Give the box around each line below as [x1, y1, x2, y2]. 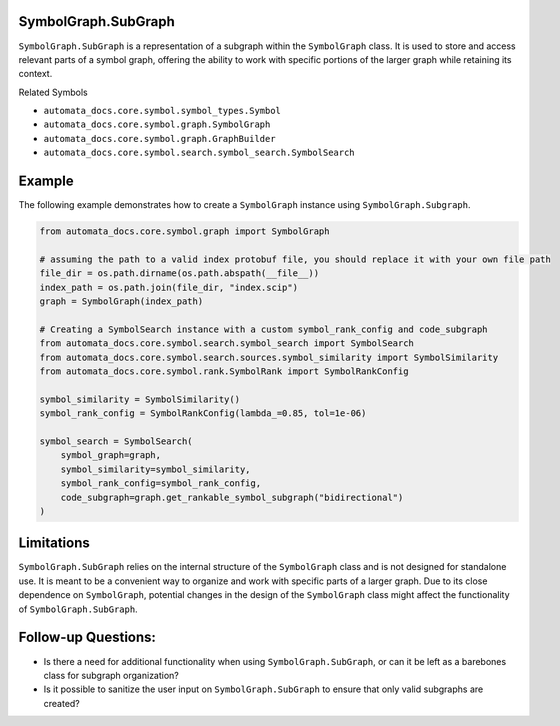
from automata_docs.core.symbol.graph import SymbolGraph [39, 226, 330, 237]
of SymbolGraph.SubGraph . [18, 603, 139, 615]
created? [43, 697, 80, 709]
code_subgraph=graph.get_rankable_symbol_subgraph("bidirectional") [60, 491, 404, 503]
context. [18, 68, 53, 80]
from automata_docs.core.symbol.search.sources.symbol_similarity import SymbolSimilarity [39, 351, 499, 363]
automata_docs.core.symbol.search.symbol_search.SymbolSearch [43, 147, 355, 159]
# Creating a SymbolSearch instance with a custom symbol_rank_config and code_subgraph [39, 323, 489, 335]
